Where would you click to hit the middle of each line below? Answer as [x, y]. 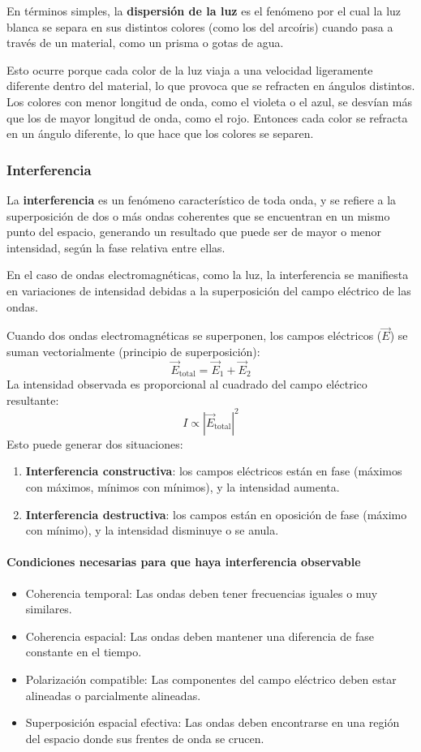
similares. [49, 609]
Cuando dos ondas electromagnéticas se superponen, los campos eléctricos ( [194, 335]
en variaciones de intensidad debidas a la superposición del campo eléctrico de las [209, 290]
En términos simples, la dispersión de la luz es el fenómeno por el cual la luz [204, 11]
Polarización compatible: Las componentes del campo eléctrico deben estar [211, 679]
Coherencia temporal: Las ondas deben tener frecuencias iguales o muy [202, 593]
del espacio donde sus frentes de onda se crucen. [145, 738]
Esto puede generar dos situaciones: [95, 443]
